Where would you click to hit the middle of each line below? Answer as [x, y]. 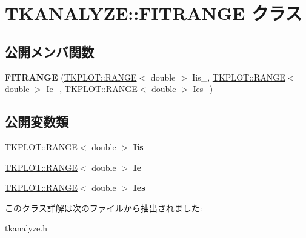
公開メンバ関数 [49, 51]
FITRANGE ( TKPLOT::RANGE [71, 77]
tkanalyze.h [26, 228]
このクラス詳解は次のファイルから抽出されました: [104, 207]
